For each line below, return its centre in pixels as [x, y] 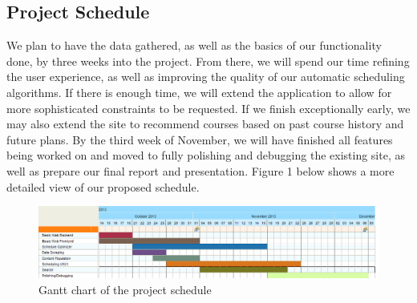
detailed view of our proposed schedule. [103, 186]
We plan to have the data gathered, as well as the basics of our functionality [194, 45]
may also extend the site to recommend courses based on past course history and [205, 124]
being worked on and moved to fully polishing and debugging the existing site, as [206, 155]
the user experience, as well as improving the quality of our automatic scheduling [206, 77]
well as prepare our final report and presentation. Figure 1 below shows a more [200, 170]
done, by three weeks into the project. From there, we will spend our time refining [208, 61]
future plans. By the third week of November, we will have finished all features [200, 139]
